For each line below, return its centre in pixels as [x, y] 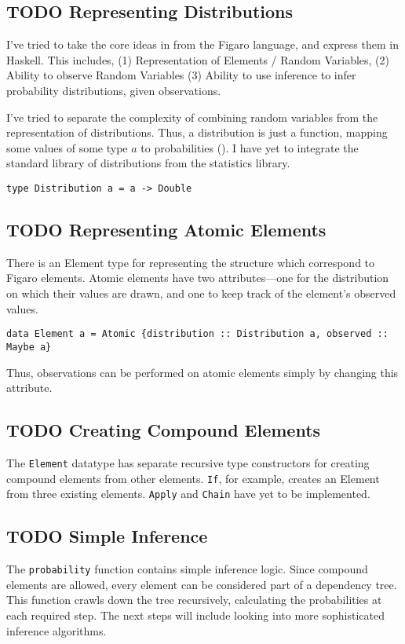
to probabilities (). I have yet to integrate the [250, 147]
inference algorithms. [57, 630]
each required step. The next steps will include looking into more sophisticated [195, 615]
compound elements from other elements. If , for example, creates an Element [193, 478]
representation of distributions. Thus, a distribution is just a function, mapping [197, 132]
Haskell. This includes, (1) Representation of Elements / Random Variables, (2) [198, 59]
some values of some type [67, 147]
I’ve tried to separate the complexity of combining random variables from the [192, 117]
